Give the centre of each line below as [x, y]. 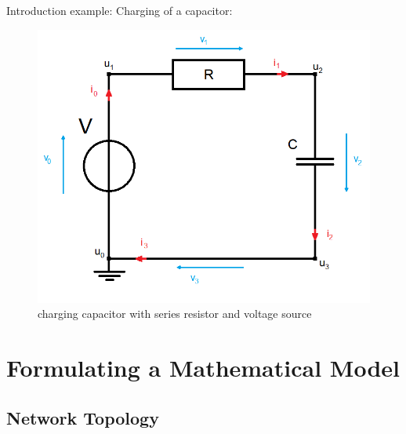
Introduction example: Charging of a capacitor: [120, 10]
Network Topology [83, 417]
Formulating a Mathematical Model [203, 368]
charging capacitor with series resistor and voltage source [175, 314]
